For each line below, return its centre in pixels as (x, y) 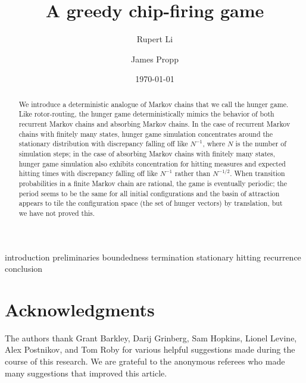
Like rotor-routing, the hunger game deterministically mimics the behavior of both (146, 114)
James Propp (155, 59)
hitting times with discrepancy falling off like (88, 173)
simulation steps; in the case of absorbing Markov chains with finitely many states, (147, 153)
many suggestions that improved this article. (86, 373)
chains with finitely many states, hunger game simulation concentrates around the (146, 134)
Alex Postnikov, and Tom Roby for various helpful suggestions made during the (150, 349)
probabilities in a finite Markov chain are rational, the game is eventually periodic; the (153, 183)
